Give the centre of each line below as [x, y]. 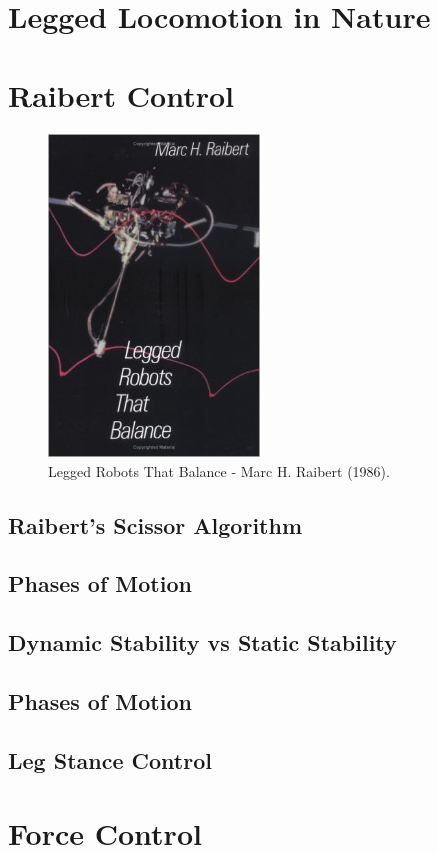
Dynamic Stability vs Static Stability [202, 642]
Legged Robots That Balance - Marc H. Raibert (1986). [219, 470]
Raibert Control [121, 94]
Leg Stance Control [110, 759]
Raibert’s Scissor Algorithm [155, 524]
